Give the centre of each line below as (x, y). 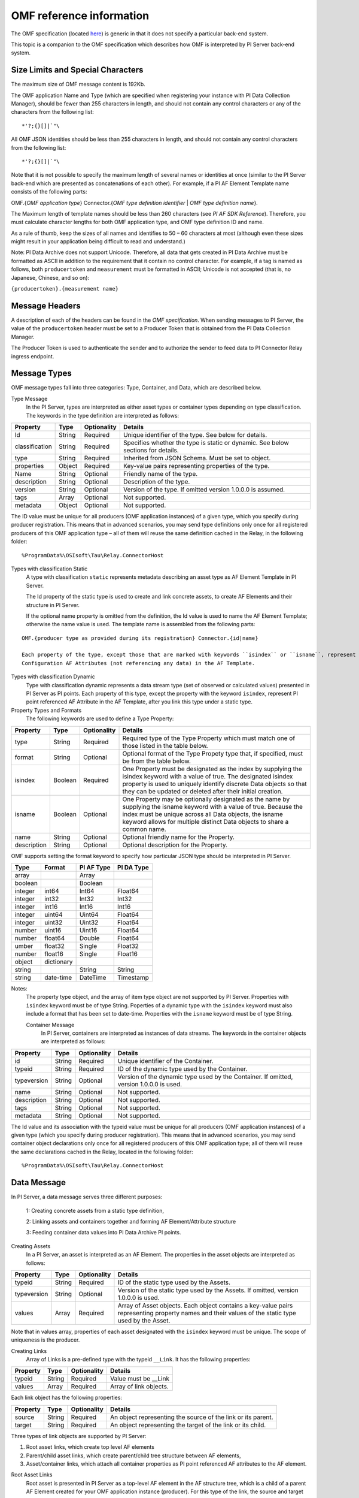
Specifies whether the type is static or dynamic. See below (206, 442)
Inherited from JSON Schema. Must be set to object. (197, 458)
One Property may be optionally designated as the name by (206, 799)
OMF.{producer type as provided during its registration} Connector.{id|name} (140, 638)
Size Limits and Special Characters (77, 70)
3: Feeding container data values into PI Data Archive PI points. (104, 1233)
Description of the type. (156, 481)
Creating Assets (31, 1246)
